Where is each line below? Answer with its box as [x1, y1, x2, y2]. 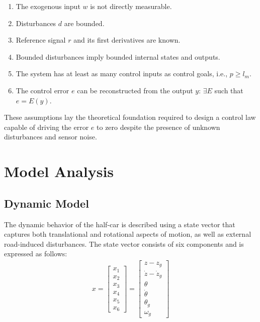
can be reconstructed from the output [77, 85, 193, 95]
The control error [16, 85, 69, 95]
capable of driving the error [4, 121, 89, 132]
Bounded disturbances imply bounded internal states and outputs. [16, 51, 220, 62]
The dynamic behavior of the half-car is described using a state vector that [4, 219, 235, 229]
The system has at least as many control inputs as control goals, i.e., [16, 68, 228, 79]
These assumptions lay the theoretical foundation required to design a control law [4, 112, 256, 122]
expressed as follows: [4, 248, 67, 259]
